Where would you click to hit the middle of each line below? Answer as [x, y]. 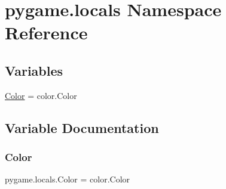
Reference [46, 32]
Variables [34, 70]
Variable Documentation [82, 127]
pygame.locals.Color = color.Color [68, 179]
